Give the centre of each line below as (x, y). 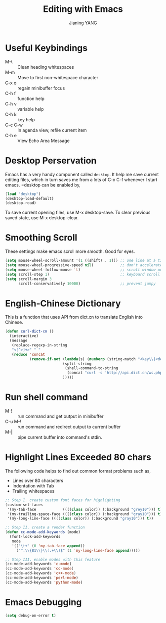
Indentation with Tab (33, 485)
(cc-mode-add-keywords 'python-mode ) (44, 582)
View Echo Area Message (44, 141)
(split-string (77, 364)
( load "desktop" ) (23, 194)
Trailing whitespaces (33, 491)
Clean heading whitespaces (46, 67)
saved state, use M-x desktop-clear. (42, 218)
